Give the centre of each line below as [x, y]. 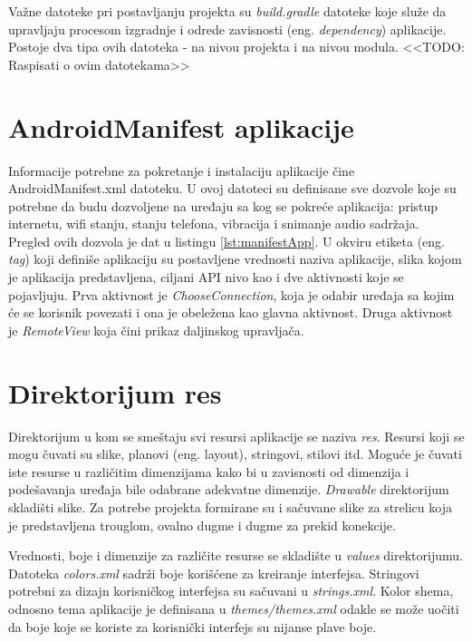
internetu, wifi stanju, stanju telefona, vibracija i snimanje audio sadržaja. [214, 224]
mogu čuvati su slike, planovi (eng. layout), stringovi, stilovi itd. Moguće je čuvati [235, 454]
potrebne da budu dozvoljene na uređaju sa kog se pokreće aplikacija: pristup [223, 205]
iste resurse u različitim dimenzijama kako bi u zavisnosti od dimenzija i [209, 471]
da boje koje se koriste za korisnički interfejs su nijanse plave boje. [193, 626]
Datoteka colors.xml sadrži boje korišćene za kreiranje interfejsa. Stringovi [214, 573]
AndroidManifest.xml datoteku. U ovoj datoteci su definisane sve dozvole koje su [232, 188]
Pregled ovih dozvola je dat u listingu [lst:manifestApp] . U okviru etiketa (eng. [227, 241]
